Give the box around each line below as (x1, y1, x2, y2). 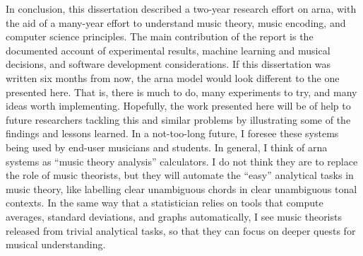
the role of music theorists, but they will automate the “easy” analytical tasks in (6, 168, 354, 182)
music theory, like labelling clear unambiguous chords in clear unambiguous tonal (6, 181, 357, 196)
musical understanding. (6, 237, 106, 252)
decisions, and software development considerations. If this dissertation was (6, 57, 331, 71)
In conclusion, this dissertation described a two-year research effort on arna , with (6, 1, 357, 16)
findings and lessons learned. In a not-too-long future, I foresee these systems (6, 126, 339, 141)
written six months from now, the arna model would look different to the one (6, 70, 340, 85)
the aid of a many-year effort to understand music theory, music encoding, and (6, 15, 346, 30)
